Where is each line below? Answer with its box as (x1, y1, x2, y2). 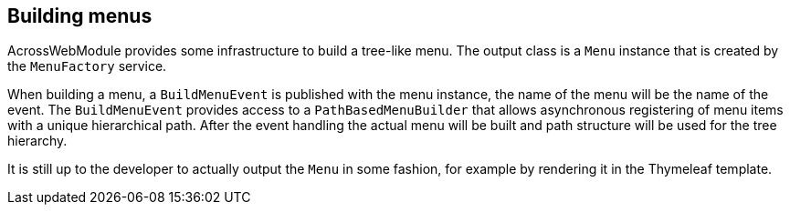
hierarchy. (7, 133, 68, 149)
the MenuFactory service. (7, 58, 167, 75)
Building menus (7, 5, 153, 27)
